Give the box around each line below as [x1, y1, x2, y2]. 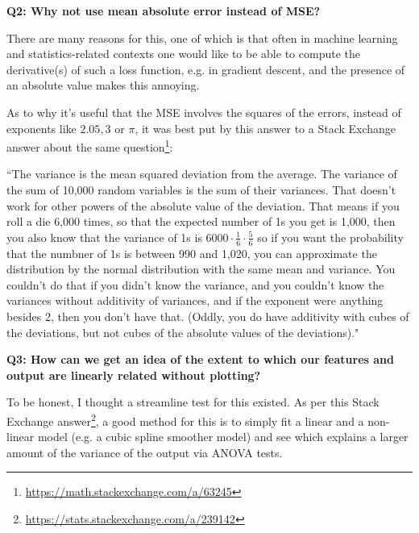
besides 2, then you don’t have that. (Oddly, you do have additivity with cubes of [6, 307, 409, 324]
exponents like [6, 119, 77, 136]
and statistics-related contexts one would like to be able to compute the [6, 45, 360, 62]
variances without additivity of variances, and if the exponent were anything [6, 292, 384, 309]
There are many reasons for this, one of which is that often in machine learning [6, 29, 398, 46]
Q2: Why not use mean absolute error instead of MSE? [6, 2, 321, 19]
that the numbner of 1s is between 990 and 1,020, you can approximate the [6, 244, 377, 261]
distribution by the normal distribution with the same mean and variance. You [6, 260, 396, 277]
